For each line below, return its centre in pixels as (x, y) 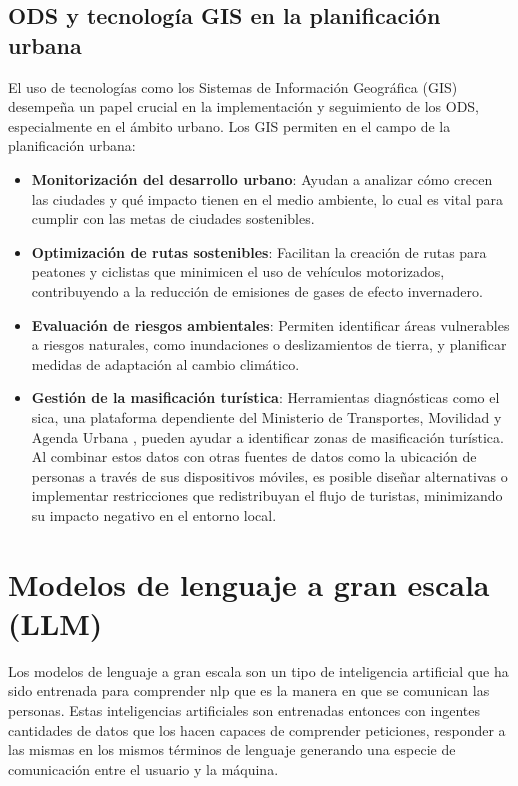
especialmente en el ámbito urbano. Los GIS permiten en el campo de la (229, 125)
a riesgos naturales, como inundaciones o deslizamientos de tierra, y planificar (269, 344)
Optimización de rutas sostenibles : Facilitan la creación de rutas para (259, 251)
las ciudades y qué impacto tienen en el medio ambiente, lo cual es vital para (267, 198)
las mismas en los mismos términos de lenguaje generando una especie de (232, 749)
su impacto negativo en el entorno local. (154, 514)
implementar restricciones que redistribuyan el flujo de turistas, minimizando (267, 495)
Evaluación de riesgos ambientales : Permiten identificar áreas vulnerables (270, 324)
